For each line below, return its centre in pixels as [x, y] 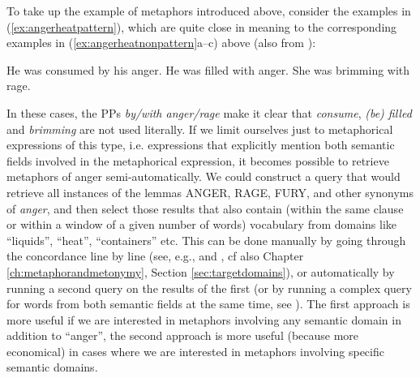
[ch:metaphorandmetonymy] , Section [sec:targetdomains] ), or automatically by [201, 271]
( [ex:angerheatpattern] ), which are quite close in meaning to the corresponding [202, 26]
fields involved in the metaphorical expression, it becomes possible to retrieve [198, 160]
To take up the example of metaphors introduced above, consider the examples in [209, 11]
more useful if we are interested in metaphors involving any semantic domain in [204, 319]
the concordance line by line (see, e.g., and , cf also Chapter [155, 256]
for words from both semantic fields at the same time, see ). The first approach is [208, 304]
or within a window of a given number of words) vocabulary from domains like [202, 224]
